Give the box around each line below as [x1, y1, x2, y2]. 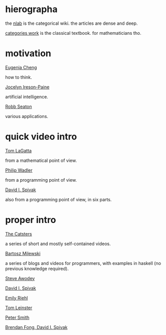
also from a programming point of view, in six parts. [5, 196, 112, 202]
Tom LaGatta [5, 147, 32, 153]
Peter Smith [5, 314, 30, 320]
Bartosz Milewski [5, 250, 41, 256]
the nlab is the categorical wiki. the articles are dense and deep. [5, 20, 138, 26]
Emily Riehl [5, 295, 28, 301]
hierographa [5, 4, 58, 15]
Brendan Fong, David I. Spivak [5, 324, 68, 330]
